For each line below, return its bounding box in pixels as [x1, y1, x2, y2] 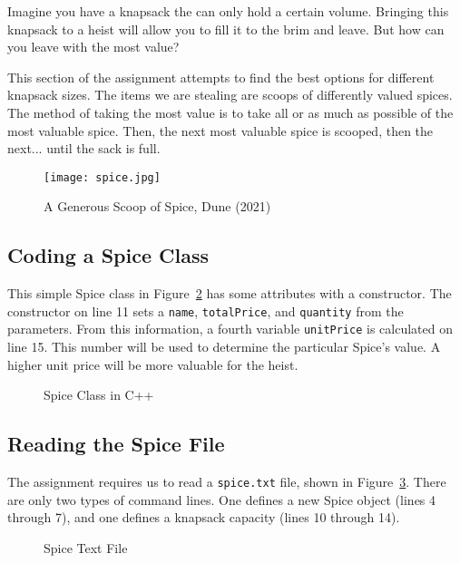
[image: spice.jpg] [44, 170, 161, 184]
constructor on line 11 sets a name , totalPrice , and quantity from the [7, 301, 404, 320]
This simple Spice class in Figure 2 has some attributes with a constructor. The [7, 284, 452, 303]
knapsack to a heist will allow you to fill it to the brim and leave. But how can [7, 19, 445, 38]
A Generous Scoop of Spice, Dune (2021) [44, 197, 271, 216]
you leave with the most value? [7, 37, 180, 56]
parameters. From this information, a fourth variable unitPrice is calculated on [7, 319, 453, 338]
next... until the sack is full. [7, 139, 161, 158]
